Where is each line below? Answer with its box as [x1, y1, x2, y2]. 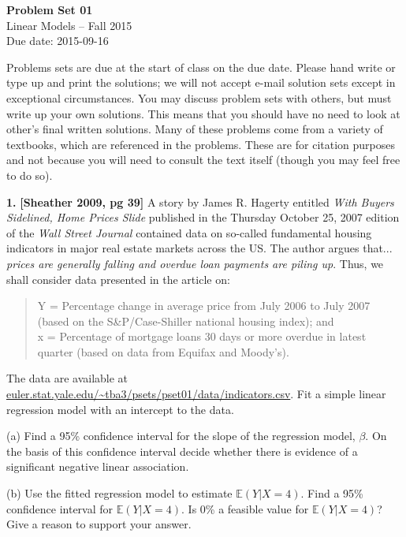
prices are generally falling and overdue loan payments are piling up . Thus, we [6, 255, 384, 271]
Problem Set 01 [6, 2, 93, 17]
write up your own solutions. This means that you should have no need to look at [6, 105, 400, 121]
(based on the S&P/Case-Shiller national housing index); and [37, 312, 334, 329]
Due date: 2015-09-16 [6, 32, 109, 49]
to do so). [6, 166, 53, 183]
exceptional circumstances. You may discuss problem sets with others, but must [6, 89, 392, 106]
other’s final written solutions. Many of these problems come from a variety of [6, 121, 383, 137]
